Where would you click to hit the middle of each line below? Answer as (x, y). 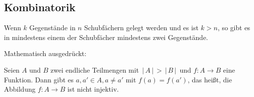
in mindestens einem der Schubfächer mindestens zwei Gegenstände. (106, 37)
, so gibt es (234, 28)
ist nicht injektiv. (93, 89)
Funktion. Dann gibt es (39, 79)
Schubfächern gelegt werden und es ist (141, 28)
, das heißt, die (210, 79)
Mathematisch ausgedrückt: (45, 53)
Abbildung (20, 89)
